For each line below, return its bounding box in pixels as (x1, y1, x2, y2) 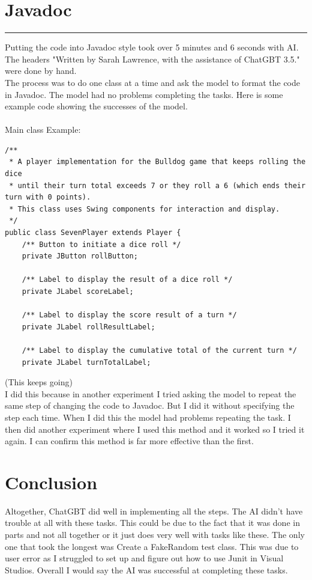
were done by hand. (5, 64, 77, 77)
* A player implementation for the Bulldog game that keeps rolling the (9, 157, 306, 166)
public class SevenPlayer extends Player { (5, 228, 181, 237)
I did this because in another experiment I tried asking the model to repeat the (5, 387, 296, 400)
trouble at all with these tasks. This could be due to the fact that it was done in (5, 516, 300, 529)
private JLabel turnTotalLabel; (22, 358, 151, 367)
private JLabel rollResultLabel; (22, 322, 155, 331)
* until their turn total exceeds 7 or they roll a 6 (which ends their (9, 181, 306, 190)
